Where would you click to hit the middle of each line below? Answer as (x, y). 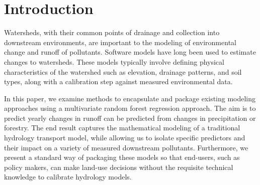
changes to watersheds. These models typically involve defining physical (114, 61)
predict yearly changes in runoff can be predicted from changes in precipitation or (130, 118)
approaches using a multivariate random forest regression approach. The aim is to (130, 108)
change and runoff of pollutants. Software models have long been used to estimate (130, 52)
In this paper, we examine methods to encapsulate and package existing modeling (130, 98)
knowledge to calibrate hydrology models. (68, 177)
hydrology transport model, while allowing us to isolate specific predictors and (125, 138)
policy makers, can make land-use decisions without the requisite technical (119, 167)
